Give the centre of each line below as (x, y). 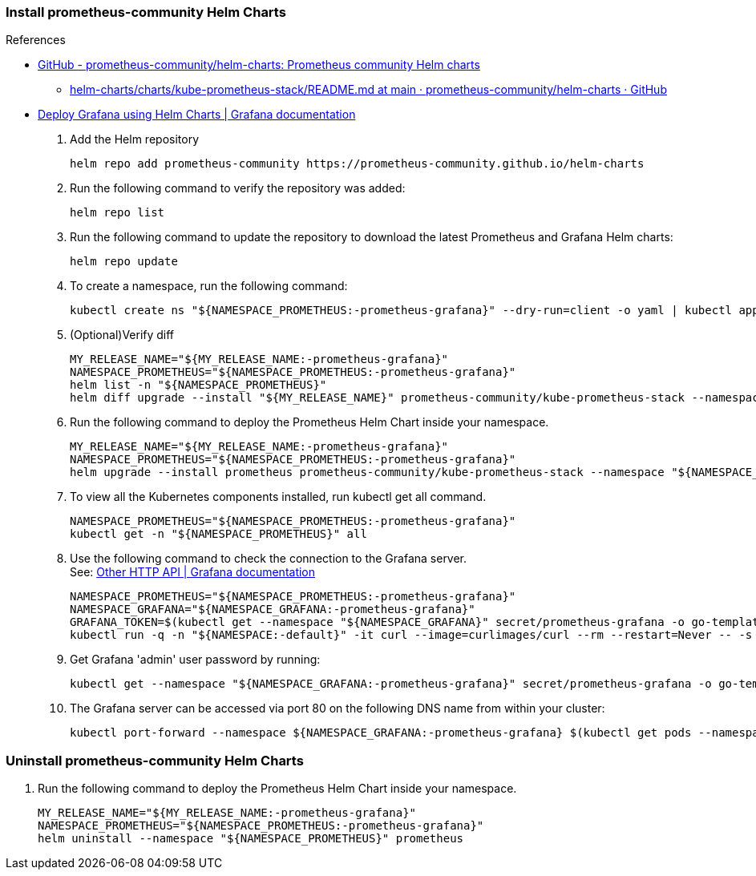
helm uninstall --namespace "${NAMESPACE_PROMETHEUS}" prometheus (251, 839)
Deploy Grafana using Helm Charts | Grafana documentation (197, 115)
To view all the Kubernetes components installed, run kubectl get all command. (278, 497)
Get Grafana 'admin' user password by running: (195, 660)
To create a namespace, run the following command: (209, 286)
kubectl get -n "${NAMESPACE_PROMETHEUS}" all (218, 534)
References (36, 40)
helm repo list (117, 213)
